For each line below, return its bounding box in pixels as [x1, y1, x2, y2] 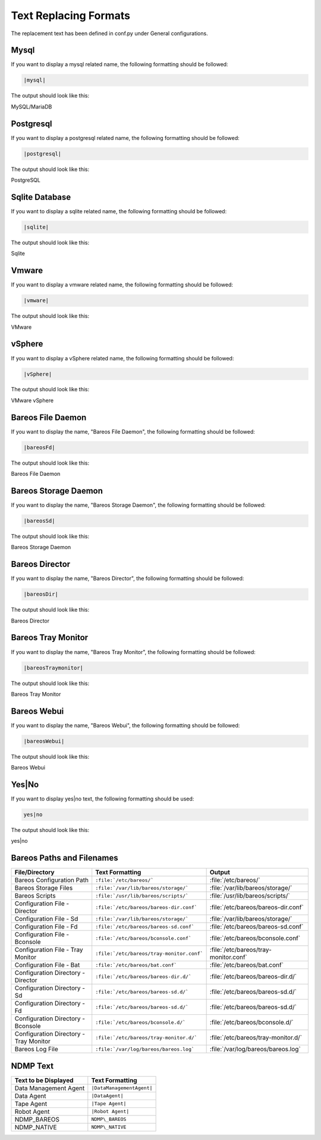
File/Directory [14, 868, 55, 877]
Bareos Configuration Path [14, 876, 89, 884]
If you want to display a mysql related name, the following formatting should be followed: [11, 61, 228, 68]
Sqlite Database [11, 192, 71, 202]
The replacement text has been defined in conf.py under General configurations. [11, 30, 208, 37]
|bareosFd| [23, 444, 55, 451]
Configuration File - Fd [14, 923, 78, 931]
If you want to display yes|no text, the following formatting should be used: [11, 795, 194, 802]
